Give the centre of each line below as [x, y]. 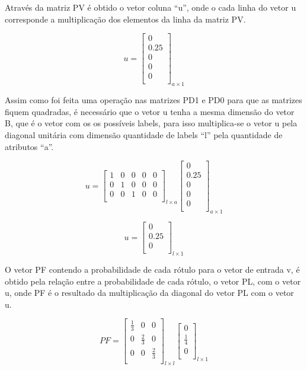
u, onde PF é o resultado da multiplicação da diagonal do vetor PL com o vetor [149, 293]
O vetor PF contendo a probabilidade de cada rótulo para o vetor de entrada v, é [152, 269]
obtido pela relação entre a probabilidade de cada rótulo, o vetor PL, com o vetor [153, 281]
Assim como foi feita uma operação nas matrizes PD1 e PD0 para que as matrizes [153, 100]
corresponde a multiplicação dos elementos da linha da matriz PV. [125, 19]
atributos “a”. [29, 146]
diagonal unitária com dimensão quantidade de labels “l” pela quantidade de [144, 134]
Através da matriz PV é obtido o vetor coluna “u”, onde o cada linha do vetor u [151, 7]
